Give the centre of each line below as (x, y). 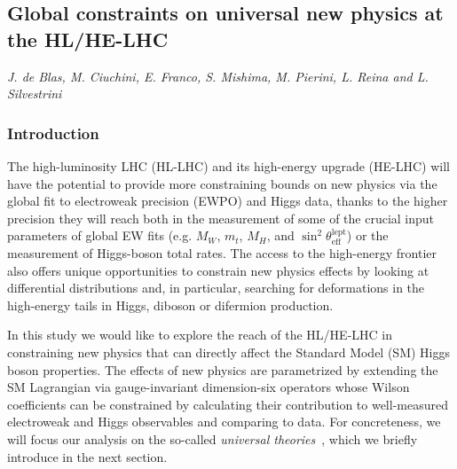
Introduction (53, 133)
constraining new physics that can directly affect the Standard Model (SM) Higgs (228, 352)
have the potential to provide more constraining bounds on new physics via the (222, 183)
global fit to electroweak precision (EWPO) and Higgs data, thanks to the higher (228, 201)
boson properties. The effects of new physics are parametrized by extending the (223, 369)
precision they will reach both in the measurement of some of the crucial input (221, 218)
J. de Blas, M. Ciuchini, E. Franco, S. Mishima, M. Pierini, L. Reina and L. (218, 76)
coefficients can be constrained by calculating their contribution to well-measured (228, 404)
